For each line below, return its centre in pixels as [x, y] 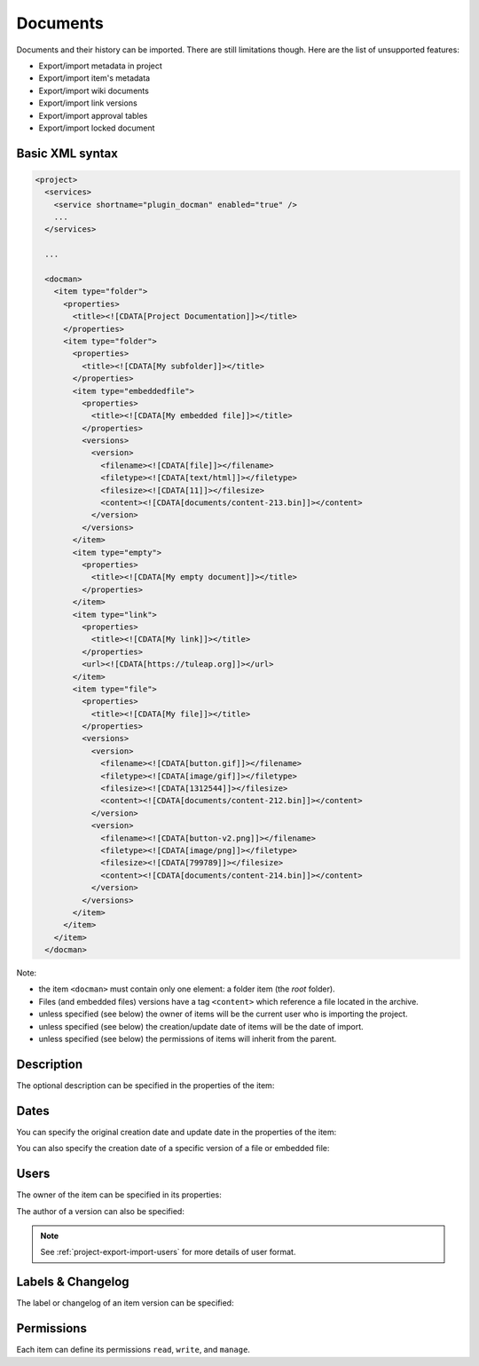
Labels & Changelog [73, 1282]
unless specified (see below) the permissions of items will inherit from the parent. [188, 1039]
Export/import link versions [88, 103]
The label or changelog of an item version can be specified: [125, 1303]
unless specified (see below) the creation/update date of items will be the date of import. [201, 1026]
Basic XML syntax [67, 153]
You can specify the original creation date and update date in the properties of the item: [177, 1132]
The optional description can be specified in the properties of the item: [145, 1085]
